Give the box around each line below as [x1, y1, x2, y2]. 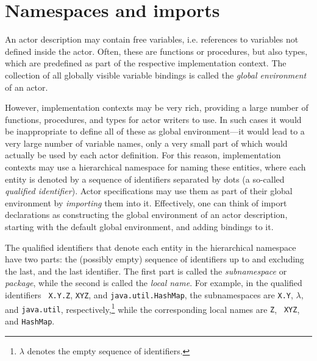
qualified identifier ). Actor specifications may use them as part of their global [5, 184, 293, 197]
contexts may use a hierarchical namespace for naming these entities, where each [5, 161, 306, 173]
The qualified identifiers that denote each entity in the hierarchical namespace [5, 240, 296, 253]
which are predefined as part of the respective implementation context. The [5, 57, 287, 69]
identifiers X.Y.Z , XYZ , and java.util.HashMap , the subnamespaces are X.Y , [5, 289, 293, 301]
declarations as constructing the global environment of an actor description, [5, 208, 288, 221]
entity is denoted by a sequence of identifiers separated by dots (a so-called [5, 172, 285, 185]
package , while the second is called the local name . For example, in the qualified [5, 276, 302, 289]
